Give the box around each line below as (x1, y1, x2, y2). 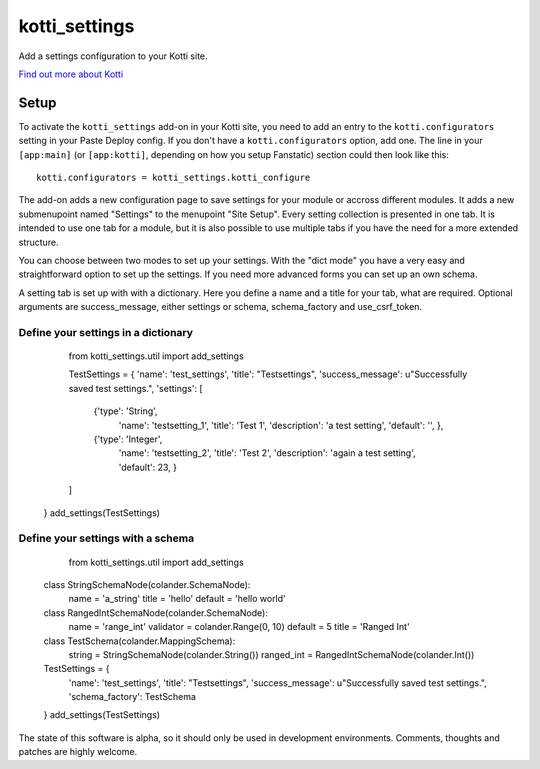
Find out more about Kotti (18, 68, 124, 80)
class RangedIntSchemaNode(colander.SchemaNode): (43, 606, 269, 619)
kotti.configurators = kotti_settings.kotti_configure (36, 172, 311, 184)
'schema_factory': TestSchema (68, 691, 197, 703)
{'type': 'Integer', (93, 433, 163, 445)
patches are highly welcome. (18, 746, 138, 758)
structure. (18, 236, 59, 248)
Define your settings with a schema (18, 531, 195, 545)
